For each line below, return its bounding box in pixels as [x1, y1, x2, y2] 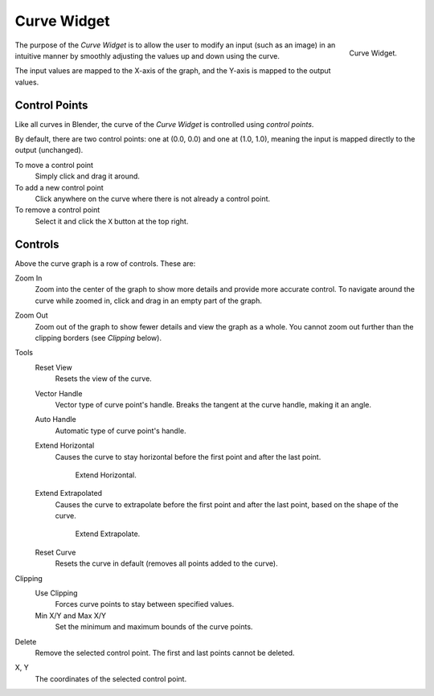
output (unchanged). [14, 145, 84, 155]
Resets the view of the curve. [55, 374, 152, 383]
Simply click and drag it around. [35, 171, 141, 181]
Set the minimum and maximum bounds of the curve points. [55, 622, 253, 632]
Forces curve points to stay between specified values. [55, 600, 235, 609]
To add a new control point [14, 182, 104, 192]
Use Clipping [35, 588, 78, 598]
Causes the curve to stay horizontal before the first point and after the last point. [55, 452, 321, 461]
